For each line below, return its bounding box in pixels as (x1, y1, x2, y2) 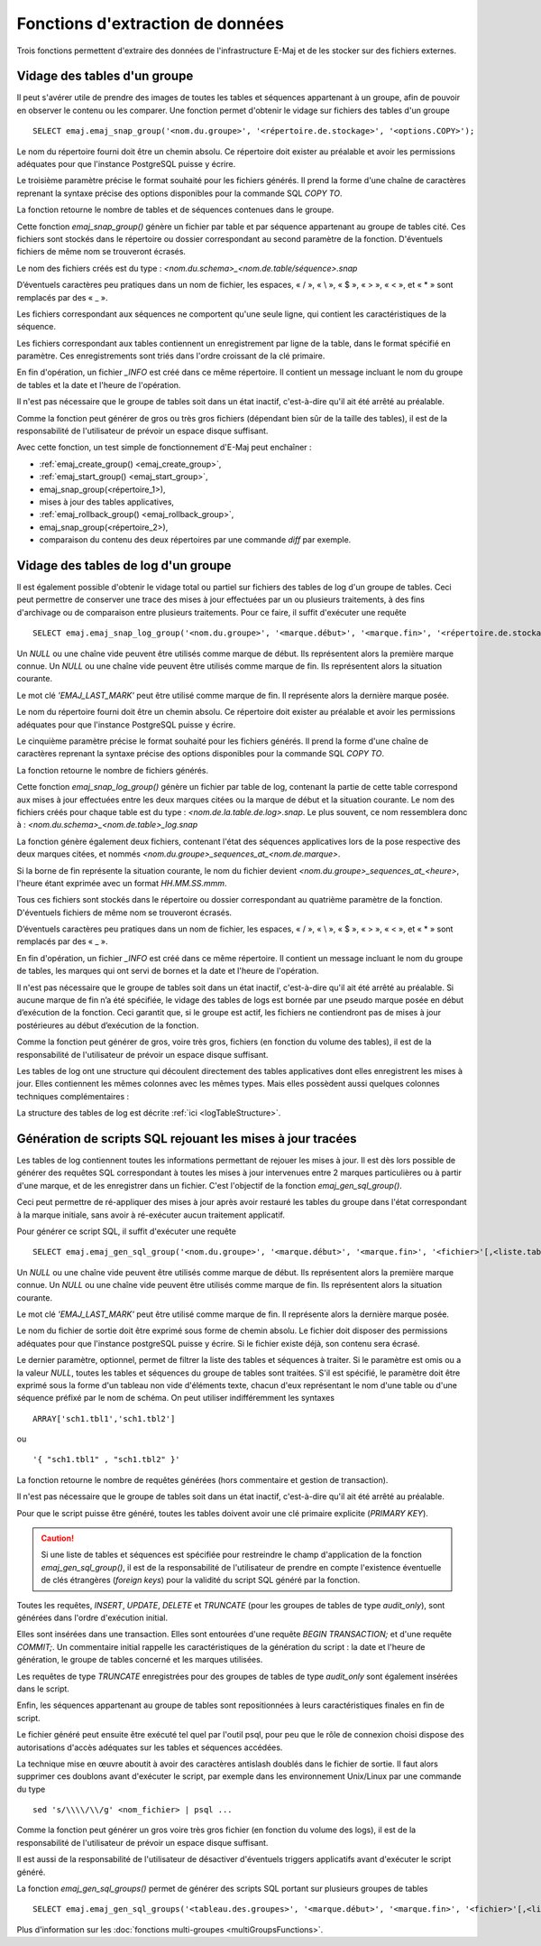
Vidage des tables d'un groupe (16, 69, 194, 84)
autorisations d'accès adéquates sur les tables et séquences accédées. (16, 1742, 283, 1753)
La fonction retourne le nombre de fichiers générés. (16, 764, 209, 775)
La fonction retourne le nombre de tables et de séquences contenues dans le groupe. (16, 204, 335, 216)
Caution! (41, 1533, 75, 1543)
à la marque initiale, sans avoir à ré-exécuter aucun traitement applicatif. (16, 1209, 286, 1220)
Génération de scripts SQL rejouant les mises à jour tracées (16, 1131, 357, 1146)
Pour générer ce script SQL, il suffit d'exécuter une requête (16, 1226, 236, 1237)
